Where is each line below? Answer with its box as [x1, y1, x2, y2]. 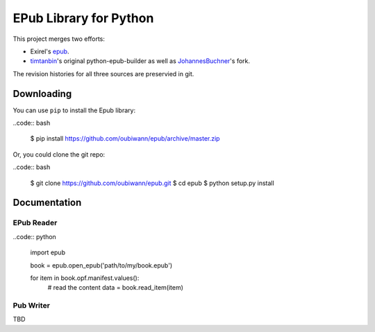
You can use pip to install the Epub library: [12, 106, 135, 114]
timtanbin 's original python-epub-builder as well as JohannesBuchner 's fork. [30, 57, 250, 65]
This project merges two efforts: [12, 35, 106, 43]
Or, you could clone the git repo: [12, 150, 106, 159]
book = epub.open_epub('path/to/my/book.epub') [30, 261, 173, 270]
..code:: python [12, 232, 57, 241]
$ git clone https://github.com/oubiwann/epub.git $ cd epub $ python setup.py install [30, 179, 274, 187]
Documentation [12, 197, 82, 209]
